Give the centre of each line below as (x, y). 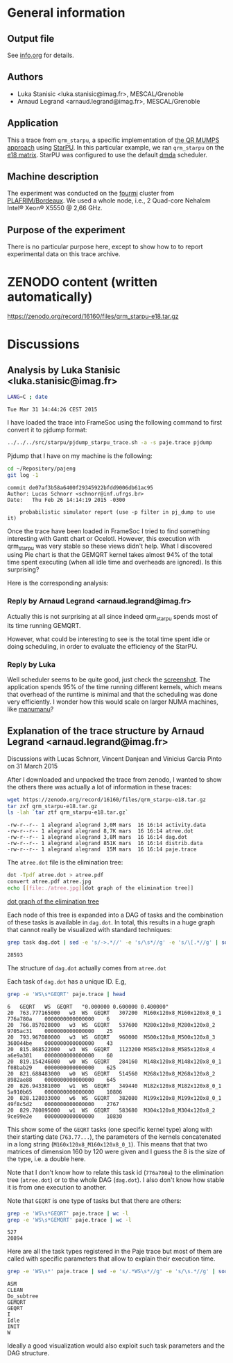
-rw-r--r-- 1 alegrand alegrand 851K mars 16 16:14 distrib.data (105, 844)
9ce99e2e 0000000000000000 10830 (65, 1116)
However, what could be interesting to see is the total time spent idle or (109, 639)
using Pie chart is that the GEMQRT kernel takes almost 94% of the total (110, 555)
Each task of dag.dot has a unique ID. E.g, (67, 981)
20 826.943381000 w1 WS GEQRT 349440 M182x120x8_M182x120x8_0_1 (114, 1086)
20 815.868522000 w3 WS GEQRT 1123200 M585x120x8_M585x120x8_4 (111, 1049)
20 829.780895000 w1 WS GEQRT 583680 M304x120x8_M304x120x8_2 (111, 1110)
